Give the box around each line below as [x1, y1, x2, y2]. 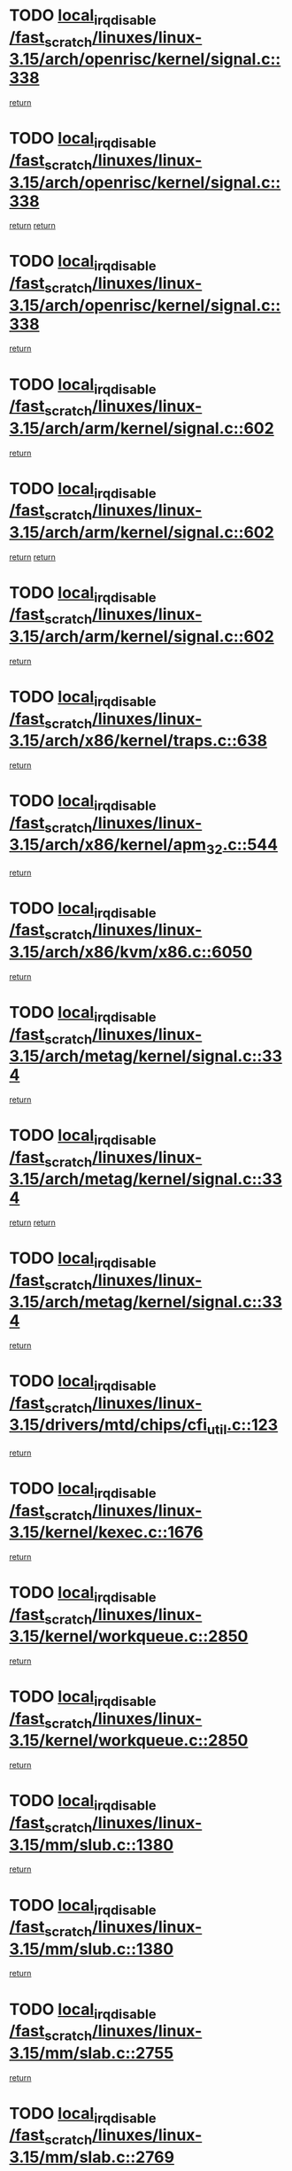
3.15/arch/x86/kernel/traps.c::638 [9, 731, 268, 751]
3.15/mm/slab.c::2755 [9, 2043, 174, 2063]
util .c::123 [206, 1415, 279, 1438]
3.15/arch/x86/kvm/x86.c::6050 [9, 942, 253, 962]
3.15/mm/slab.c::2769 [9, 2147, 175, 2167]
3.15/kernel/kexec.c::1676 [9, 1523, 204, 1542]
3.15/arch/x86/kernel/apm [9, 834, 206, 855]
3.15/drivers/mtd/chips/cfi [9, 1415, 208, 1435]
